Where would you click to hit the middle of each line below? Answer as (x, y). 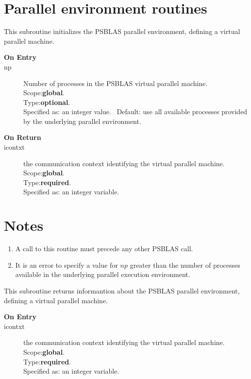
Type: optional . (47, 102)
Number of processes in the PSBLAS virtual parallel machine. (116, 83)
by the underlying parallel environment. (82, 121)
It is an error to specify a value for (67, 265)
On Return (23, 137)
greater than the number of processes (185, 265)
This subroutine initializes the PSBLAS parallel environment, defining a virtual (122, 31)
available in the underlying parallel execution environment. (103, 274)
